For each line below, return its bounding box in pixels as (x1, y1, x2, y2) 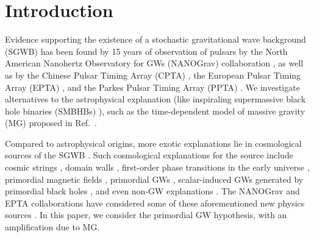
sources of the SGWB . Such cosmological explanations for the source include (5, 149, 293, 161)
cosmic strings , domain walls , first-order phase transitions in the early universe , (5, 161, 310, 174)
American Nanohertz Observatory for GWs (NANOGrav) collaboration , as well (5, 57, 304, 69)
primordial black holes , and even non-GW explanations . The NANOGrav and (5, 185, 300, 197)
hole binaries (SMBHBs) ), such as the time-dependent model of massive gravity (5, 104, 305, 117)
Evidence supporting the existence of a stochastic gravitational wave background (5, 33, 306, 46)
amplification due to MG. (5, 221, 100, 233)
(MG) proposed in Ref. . (5, 116, 97, 129)
